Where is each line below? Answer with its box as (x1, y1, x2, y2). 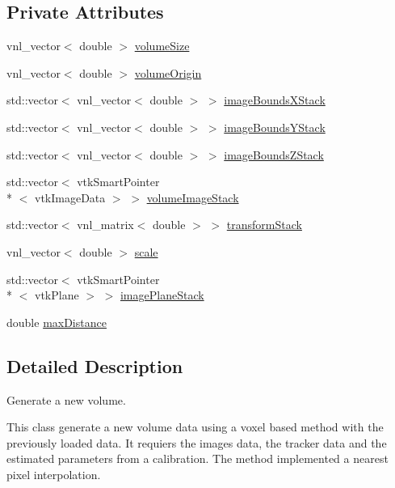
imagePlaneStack (120, 286, 204, 303)
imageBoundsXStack (224, 91, 326, 108)
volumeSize (134, 37, 190, 54)
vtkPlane (34, 286, 79, 303)
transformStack (226, 216, 302, 233)
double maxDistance (6, 313, 107, 330)
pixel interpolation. (6, 465, 101, 482)
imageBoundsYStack (224, 118, 326, 135)
